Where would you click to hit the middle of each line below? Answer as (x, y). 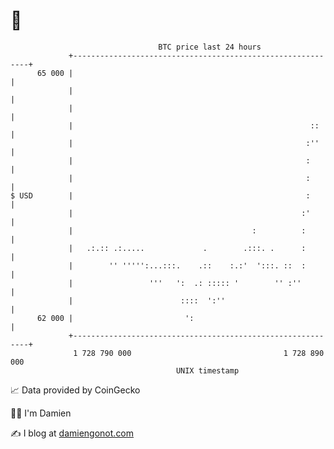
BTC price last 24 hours (210, 47)
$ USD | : (160, 195)
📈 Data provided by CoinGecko (75, 390)
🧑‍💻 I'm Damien (41, 413)
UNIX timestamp (207, 370)
